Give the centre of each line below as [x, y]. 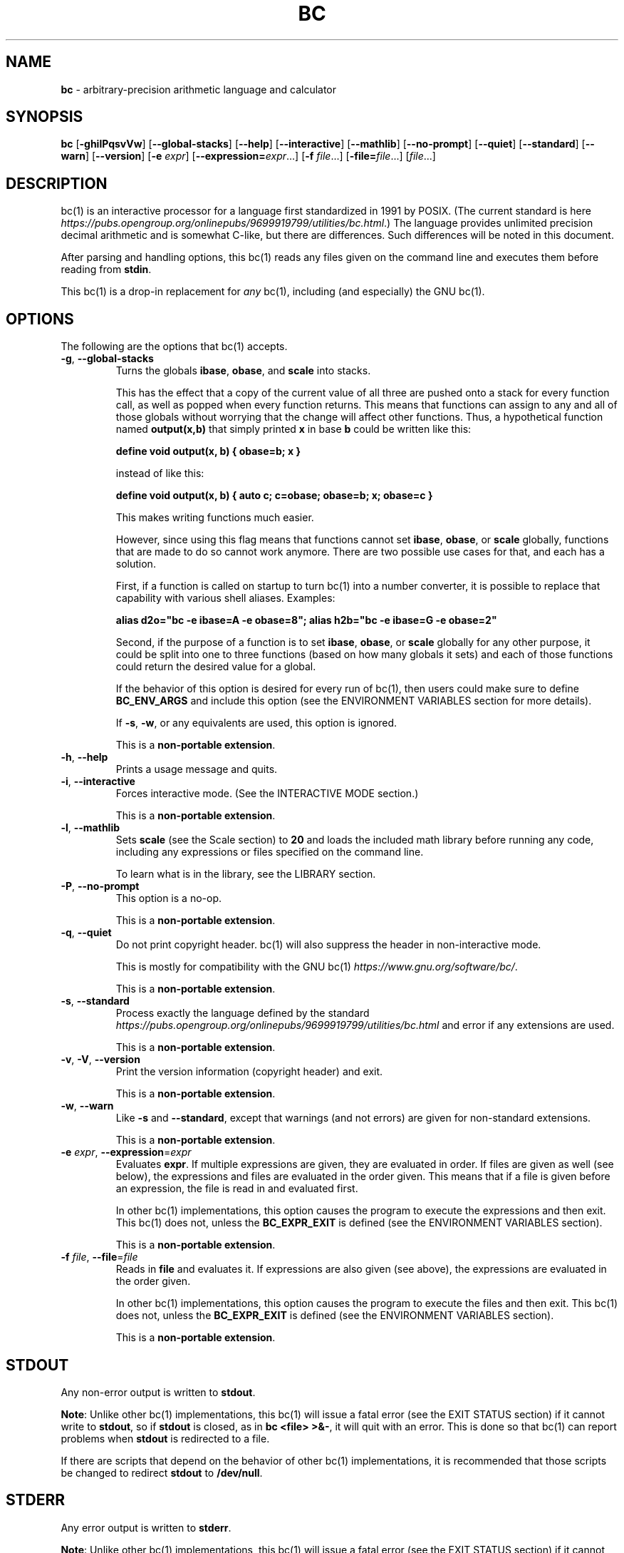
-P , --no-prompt [100, 886]
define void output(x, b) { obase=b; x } [208, 451]
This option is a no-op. [168, 898]
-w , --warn [87, 1106]
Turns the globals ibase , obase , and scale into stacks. [243, 371]
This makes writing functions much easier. [215, 518]
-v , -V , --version [100, 1060]
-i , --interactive [98, 781]
